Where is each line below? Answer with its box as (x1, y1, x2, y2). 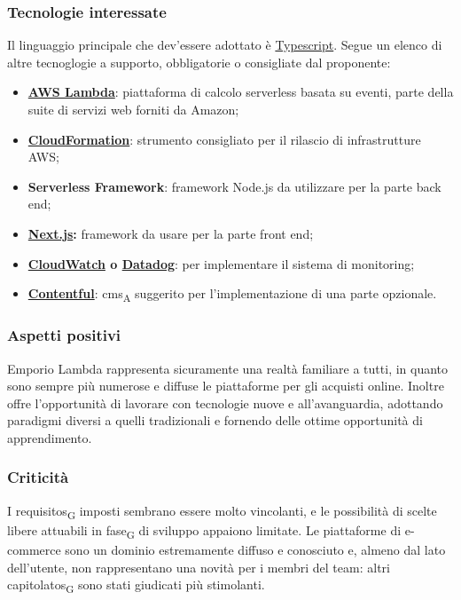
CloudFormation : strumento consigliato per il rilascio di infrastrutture (27, 130, 421, 148)
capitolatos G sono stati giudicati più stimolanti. (7, 575, 265, 596)
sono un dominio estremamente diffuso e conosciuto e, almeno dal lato (65, 540, 446, 558)
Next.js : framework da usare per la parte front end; (27, 224, 314, 242)
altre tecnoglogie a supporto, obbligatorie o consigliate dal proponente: (7, 52, 391, 71)
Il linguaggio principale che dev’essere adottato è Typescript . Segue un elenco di (7, 36, 442, 54)
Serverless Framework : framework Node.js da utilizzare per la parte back (27, 177, 441, 195)
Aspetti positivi (7, 324, 121, 346)
